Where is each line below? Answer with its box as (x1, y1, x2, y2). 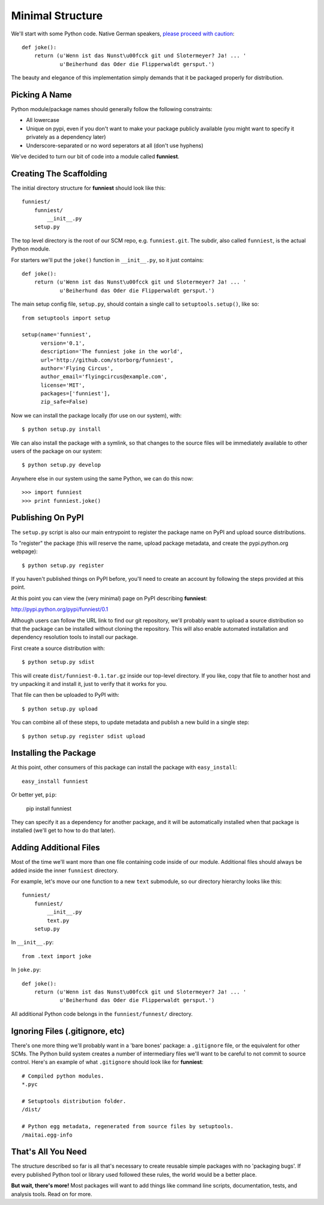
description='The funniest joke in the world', (40, 348, 183, 355)
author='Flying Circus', (40, 365, 114, 372)
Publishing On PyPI (11, 512, 84, 523)
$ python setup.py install (22, 426, 101, 433)
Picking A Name (11, 90, 72, 100)
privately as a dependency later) (26, 133, 106, 141)
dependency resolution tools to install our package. (11, 634, 138, 641)
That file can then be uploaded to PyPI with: (11, 691, 119, 699)
